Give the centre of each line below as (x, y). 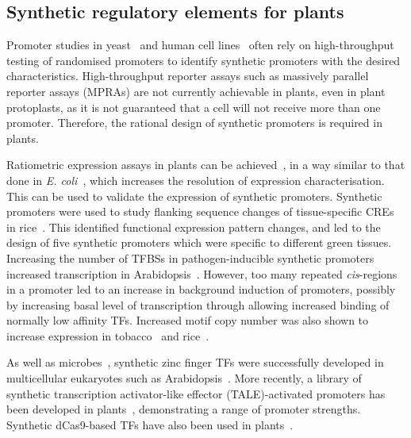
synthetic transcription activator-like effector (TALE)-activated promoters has (196, 393)
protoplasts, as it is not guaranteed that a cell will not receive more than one (194, 107)
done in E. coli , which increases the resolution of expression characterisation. (196, 180)
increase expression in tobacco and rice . (108, 335)
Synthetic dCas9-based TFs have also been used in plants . (150, 424)
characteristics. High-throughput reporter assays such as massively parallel (188, 76)
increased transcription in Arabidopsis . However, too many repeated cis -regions (202, 273)
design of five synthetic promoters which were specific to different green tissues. (199, 242)
